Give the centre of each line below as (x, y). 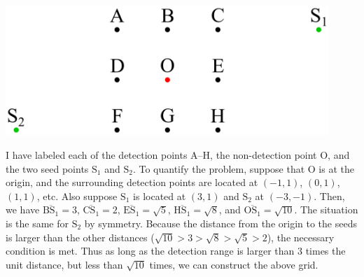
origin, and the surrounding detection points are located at (132, 182)
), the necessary (301, 237)
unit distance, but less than (64, 264)
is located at (160, 196)
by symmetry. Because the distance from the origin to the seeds (220, 223)
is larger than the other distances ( (80, 237)
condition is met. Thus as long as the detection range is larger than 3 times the (176, 251)
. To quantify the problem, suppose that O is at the (243, 168)
